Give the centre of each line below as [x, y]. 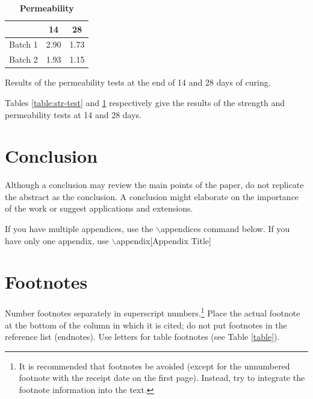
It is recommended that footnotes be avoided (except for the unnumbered [154, 366]
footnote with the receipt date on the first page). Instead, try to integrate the [162, 378]
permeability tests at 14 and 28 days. [73, 114]
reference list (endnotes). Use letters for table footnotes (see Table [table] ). [142, 337]
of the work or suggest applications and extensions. [99, 208]
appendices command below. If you [225, 229]
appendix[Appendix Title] [164, 240]
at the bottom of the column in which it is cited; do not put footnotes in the [146, 325]
